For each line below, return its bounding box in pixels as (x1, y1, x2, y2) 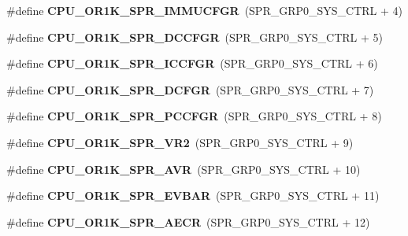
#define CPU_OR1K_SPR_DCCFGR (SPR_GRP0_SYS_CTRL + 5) (6, 28, 383, 45)
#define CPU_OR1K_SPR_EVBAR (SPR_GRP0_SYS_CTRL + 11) (6, 187, 380, 204)
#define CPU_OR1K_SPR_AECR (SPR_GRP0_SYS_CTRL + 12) (6, 213, 370, 230)
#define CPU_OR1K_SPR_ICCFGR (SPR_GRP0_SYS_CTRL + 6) (6, 55, 378, 72)
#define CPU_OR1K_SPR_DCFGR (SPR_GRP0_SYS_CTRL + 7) (6, 81, 374, 98)
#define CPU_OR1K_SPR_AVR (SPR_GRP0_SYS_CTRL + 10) (6, 160, 361, 177)
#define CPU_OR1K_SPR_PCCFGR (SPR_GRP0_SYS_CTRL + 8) (6, 108, 382, 124)
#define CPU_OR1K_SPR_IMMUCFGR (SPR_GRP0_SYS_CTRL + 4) (6, 2, 403, 18)
